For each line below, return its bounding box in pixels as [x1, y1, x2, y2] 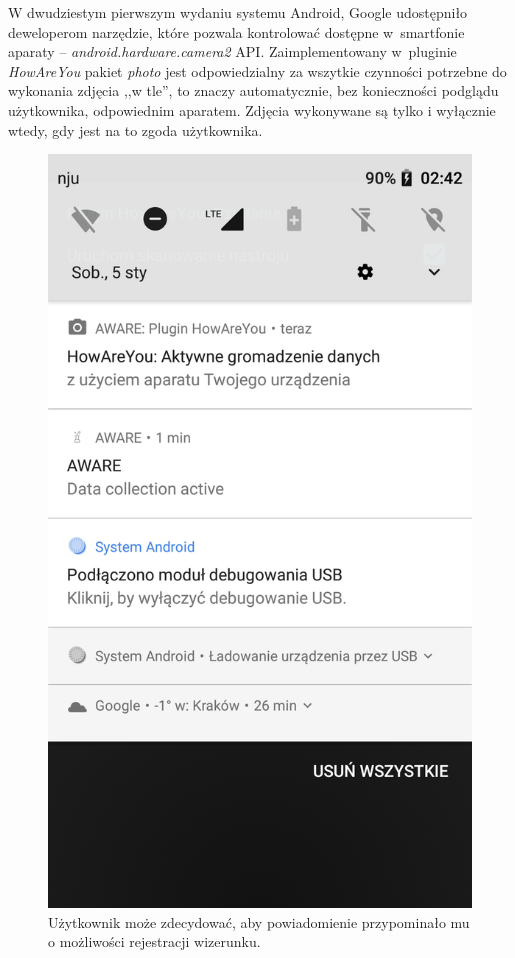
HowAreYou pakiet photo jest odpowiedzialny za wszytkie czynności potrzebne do [8, 60, 507, 81]
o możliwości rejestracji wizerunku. [48, 931, 261, 952]
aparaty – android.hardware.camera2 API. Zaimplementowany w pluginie [8, 41, 457, 62]
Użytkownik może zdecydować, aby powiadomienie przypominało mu [48, 911, 470, 932]
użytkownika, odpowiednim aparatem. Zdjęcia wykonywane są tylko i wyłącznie [8, 99, 496, 120]
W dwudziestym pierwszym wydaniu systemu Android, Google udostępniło [8, 2, 468, 22]
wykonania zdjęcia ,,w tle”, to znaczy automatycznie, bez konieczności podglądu [8, 80, 499, 101]
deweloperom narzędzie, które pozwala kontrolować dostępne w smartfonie [8, 21, 465, 42]
